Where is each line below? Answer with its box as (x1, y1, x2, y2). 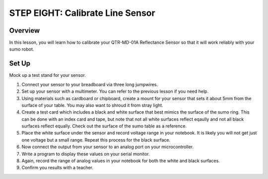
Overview (9, 26, 40, 35)
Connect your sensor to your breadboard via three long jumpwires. (21, 81, 158, 87)
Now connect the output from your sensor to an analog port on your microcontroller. (21, 144, 194, 150)
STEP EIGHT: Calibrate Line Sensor (9, 7, 156, 18)
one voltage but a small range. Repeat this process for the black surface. (21, 137, 171, 143)
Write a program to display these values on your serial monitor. (21, 151, 150, 157)
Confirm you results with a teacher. (21, 165, 94, 171)
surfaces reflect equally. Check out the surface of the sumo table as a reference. (21, 123, 187, 129)
